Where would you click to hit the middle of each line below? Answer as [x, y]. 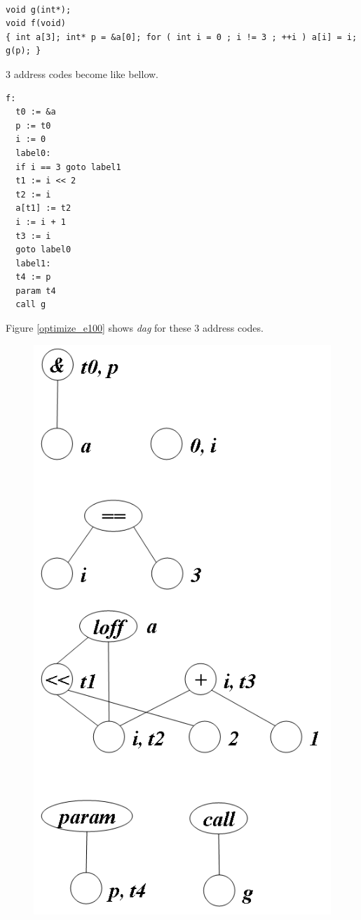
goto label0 [43, 250]
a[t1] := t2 [43, 208]
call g [31, 305]
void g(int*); [39, 9]
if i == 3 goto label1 [68, 167]
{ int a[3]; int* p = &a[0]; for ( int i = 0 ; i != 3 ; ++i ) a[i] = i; [182, 37]
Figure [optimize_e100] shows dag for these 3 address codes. [135, 328]
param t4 [36, 291]
